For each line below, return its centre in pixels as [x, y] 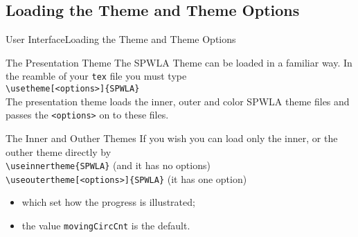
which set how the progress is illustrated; [108, 202]
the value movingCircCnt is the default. [106, 226]
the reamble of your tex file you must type [96, 76]
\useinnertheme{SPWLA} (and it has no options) [108, 165]
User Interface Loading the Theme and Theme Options [121, 39]
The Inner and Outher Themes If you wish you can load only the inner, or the [172, 138]
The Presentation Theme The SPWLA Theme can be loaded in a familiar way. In [179, 62]
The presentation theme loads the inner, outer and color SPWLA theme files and [178, 101]
